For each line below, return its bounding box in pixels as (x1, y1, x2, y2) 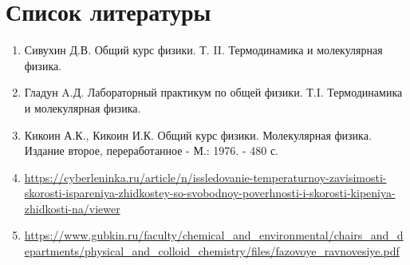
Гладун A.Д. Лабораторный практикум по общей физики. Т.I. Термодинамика (24, 84, 403, 101)
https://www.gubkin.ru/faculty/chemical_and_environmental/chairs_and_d (24, 227, 404, 243)
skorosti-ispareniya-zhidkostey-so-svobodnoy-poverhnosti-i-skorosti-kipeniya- (24, 184, 396, 201)
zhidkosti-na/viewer (24, 200, 120, 216)
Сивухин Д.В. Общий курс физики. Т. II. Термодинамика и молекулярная (24, 42, 383, 58)
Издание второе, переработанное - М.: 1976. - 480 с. (24, 142, 278, 159)
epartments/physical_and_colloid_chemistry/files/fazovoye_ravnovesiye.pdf (24, 243, 400, 259)
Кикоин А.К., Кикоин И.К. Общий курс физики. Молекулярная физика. (24, 126, 372, 143)
